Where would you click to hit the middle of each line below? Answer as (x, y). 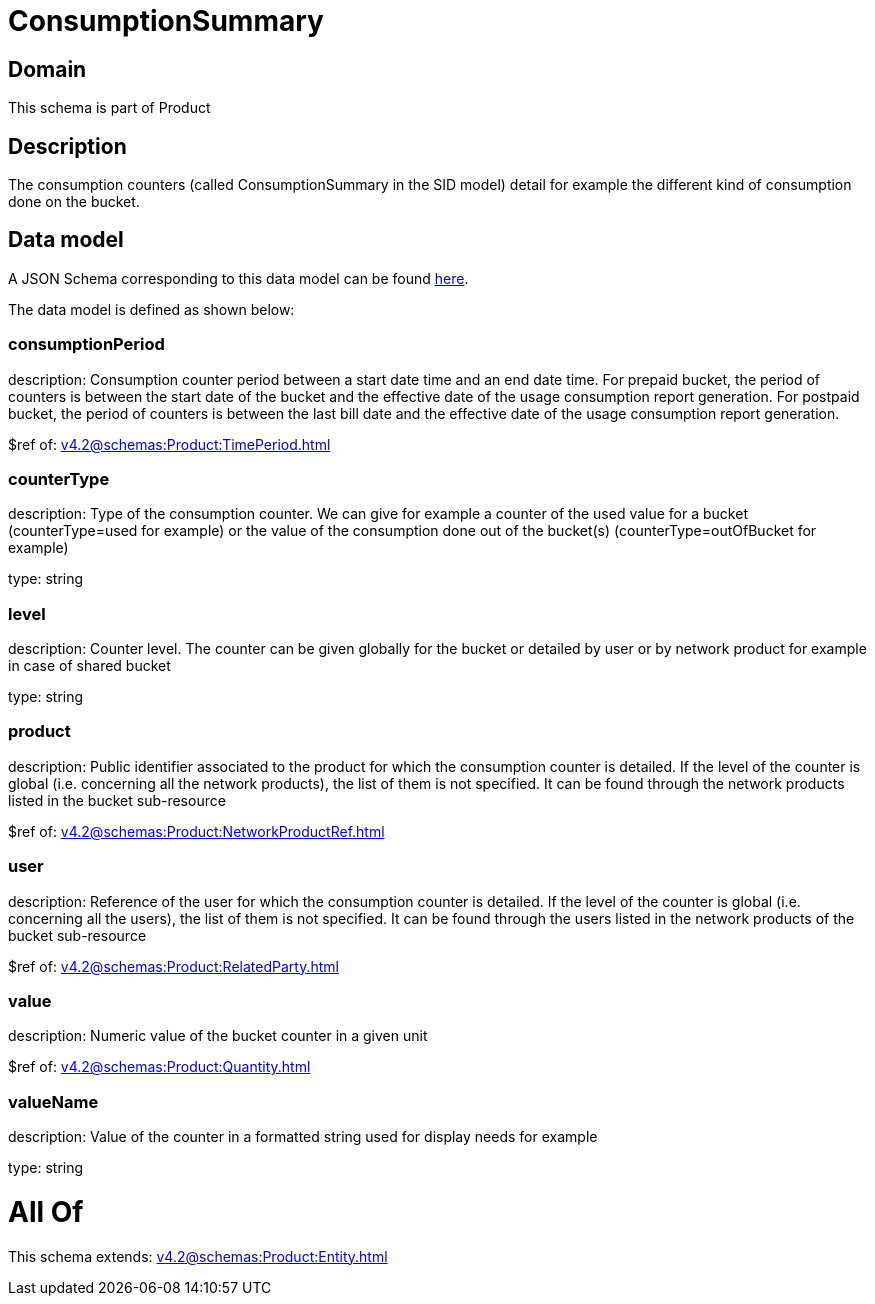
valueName (53, 1101)
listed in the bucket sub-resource (117, 800)
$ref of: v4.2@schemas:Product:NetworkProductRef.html (196, 831)
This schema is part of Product (109, 108)
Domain (47, 69)
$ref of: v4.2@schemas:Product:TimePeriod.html (169, 444)
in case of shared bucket (89, 666)
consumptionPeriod (86, 344)
